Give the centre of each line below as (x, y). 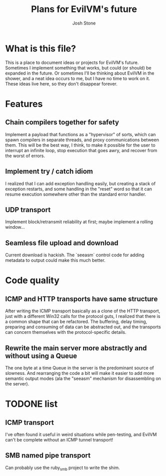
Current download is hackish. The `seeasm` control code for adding (75, 255)
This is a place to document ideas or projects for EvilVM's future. (72, 62)
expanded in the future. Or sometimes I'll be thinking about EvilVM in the (80, 73)
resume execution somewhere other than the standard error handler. (76, 194)
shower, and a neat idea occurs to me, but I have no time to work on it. (78, 78)
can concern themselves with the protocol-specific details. (66, 332)
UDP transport (28, 209)
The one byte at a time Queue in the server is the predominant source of (79, 368)
